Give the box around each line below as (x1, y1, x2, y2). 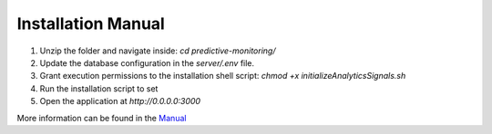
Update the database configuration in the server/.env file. (39, 57, 255, 68)
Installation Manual (16, 14, 166, 33)
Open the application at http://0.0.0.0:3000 (39, 96, 200, 107)
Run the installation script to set (39, 82, 159, 94)
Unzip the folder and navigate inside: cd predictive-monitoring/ (39, 45, 276, 56)
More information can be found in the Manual (16, 112, 187, 123)
